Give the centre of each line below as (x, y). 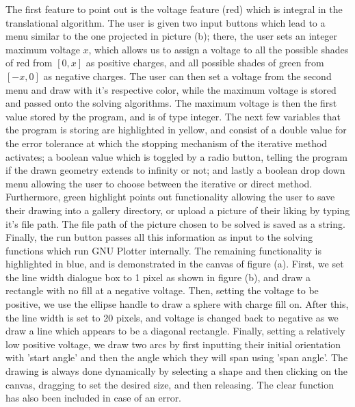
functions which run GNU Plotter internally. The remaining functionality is (163, 250)
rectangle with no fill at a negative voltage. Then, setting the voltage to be (162, 290)
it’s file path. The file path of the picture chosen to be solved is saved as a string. (175, 223)
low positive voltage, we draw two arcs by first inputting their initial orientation (173, 344)
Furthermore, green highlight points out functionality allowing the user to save (170, 197)
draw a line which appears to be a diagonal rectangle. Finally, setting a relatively (175, 331)
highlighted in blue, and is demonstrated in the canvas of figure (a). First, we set (175, 264)
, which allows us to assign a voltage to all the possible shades (219, 49)
